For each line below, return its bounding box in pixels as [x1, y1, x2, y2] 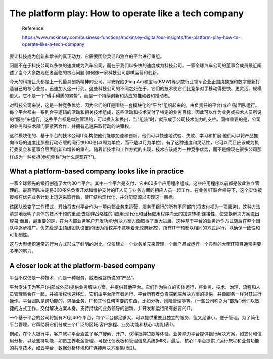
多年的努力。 [9, 248, 36, 254]
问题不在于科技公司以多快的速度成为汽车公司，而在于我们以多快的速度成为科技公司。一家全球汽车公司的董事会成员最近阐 [9, 62, 262, 68]
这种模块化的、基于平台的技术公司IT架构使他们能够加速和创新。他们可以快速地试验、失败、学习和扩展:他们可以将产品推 [9, 132, 258, 138]
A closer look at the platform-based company [9, 262, 156, 270]
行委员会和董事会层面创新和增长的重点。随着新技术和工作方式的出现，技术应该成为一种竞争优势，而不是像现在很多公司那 [9, 146, 262, 152]
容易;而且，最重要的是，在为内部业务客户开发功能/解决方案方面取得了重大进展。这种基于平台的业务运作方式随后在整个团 [9, 218, 260, 224]
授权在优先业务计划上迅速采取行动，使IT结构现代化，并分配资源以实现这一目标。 [9, 194, 177, 200]
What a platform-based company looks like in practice [9, 167, 184, 175]
